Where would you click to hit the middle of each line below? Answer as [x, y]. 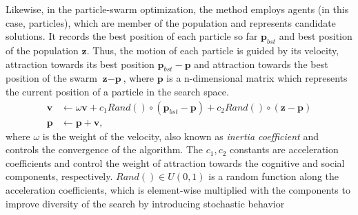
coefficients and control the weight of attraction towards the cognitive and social [175, 162]
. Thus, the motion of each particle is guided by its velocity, [213, 50]
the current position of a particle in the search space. [117, 91]
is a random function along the [274, 176]
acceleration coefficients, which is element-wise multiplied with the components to [178, 190]
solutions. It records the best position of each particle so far [132, 36]
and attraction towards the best [261, 64]
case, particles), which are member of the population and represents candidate [171, 22]
